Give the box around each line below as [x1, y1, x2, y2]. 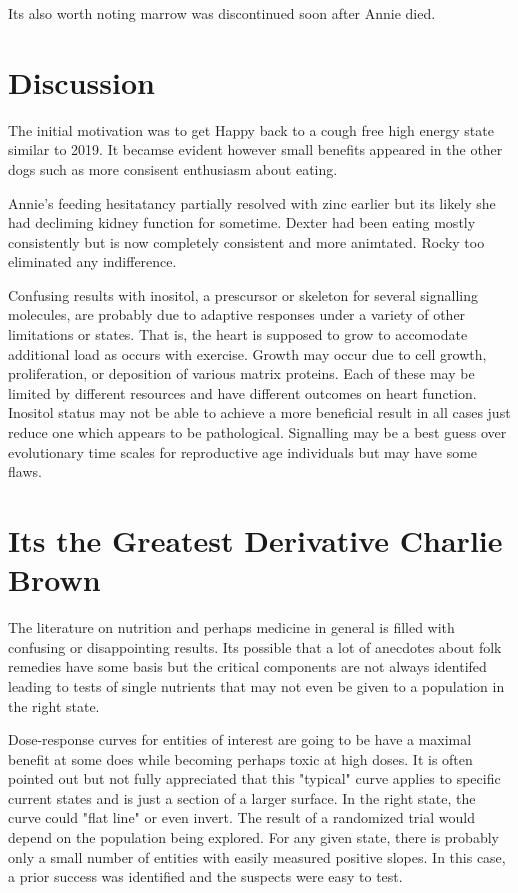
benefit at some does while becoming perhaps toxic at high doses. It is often [8, 748, 473, 769]
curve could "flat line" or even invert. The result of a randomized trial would [8, 807, 475, 828]
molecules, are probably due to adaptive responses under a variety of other [8, 304, 466, 325]
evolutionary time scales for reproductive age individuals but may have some [8, 441, 478, 462]
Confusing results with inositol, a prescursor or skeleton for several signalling [8, 284, 478, 305]
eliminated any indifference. [8, 251, 177, 272]
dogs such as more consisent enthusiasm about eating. [8, 158, 338, 179]
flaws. [8, 461, 42, 482]
